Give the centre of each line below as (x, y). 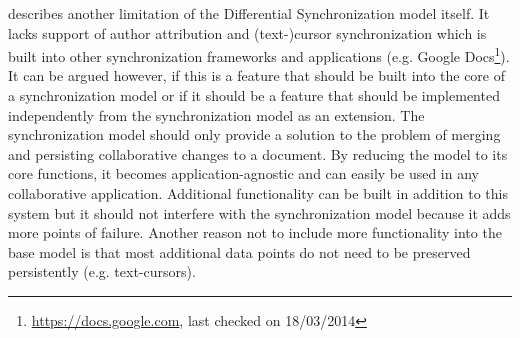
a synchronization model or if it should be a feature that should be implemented (254, 95)
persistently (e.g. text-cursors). (102, 271)
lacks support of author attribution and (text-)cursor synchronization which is (247, 32)
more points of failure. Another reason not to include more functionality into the (255, 232)
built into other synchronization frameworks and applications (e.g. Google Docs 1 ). (259, 54)
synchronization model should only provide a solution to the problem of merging (254, 134)
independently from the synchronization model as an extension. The (216, 114)
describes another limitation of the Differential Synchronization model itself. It (249, 13)
